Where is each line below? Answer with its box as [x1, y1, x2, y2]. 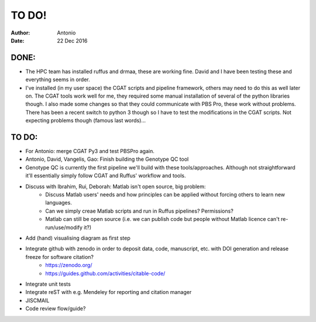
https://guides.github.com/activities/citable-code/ [45, 269, 166, 277]
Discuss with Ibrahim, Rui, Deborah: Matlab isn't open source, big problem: [25, 183, 206, 190]
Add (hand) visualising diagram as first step [25, 234, 131, 241]
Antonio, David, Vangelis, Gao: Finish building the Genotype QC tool [25, 155, 189, 163]
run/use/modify [45, 224, 83, 231]
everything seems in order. [25, 76, 90, 83]
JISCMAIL [25, 297, 50, 304]
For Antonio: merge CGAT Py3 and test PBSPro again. [25, 148, 155, 155]
